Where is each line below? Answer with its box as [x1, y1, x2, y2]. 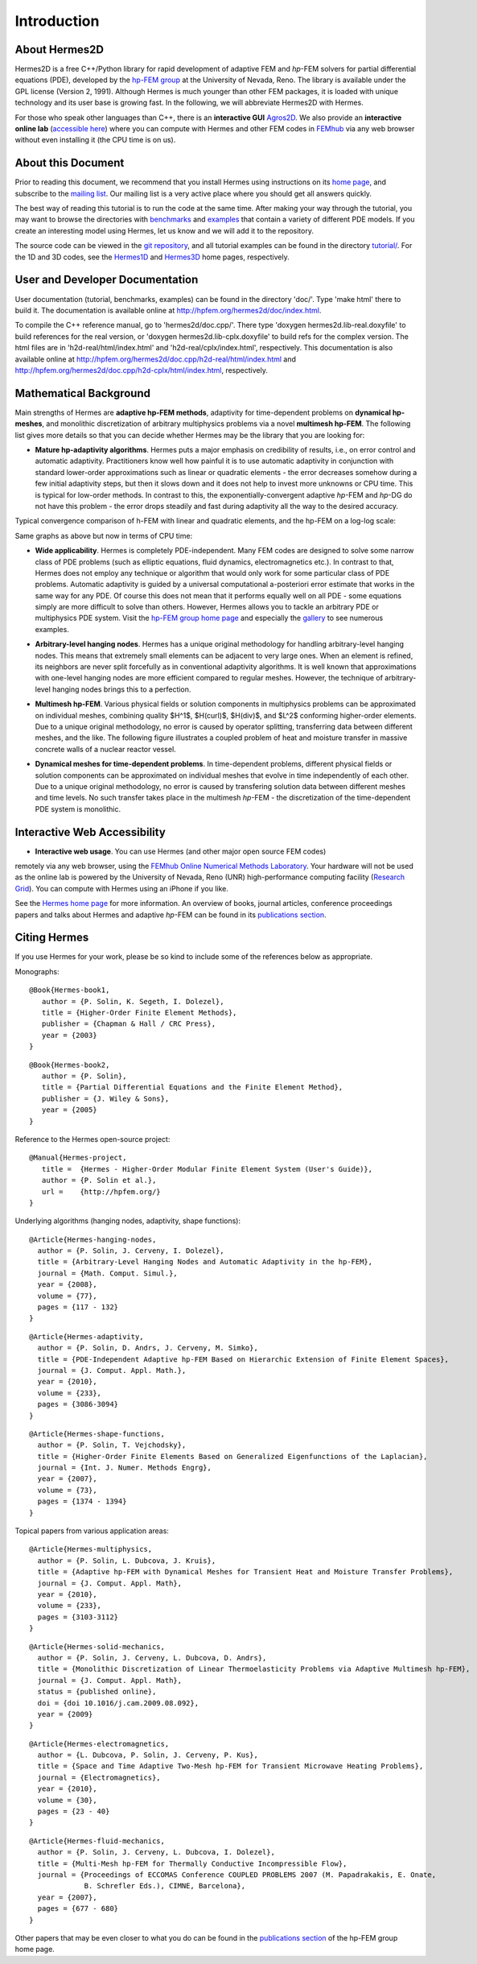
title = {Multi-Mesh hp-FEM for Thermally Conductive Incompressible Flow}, [37, 1859, 347, 1868]
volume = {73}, [37, 1486, 97, 1495]
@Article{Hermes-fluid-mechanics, [29, 1836, 165, 1846]
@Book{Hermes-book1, [29, 986, 110, 994]
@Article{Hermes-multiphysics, [29, 1544, 153, 1554]
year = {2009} [37, 1710, 93, 1718]
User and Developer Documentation [14, 273, 199, 287]
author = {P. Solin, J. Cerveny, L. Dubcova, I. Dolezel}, [37, 1848, 275, 1857]
